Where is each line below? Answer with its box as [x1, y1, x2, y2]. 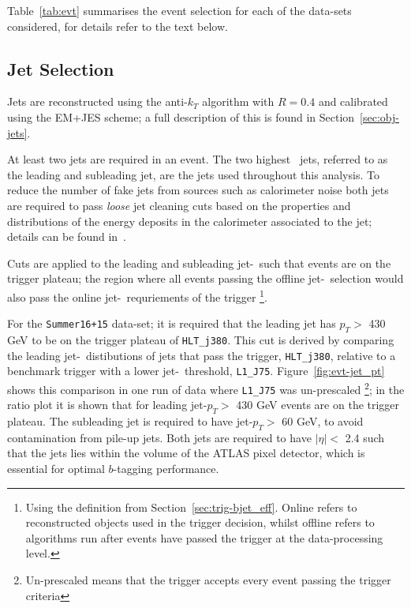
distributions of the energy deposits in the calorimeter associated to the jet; [7, 212, 372, 229]
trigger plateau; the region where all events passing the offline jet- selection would [7, 270, 404, 287]
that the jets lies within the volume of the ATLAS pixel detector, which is [7, 445, 365, 461]
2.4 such [345, 429, 385, 445]
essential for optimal [7, 460, 105, 477]
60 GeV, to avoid [282, 413, 364, 430]
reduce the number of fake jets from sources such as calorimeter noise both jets [7, 182, 389, 198]
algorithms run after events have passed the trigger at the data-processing [25, 529, 383, 546]
